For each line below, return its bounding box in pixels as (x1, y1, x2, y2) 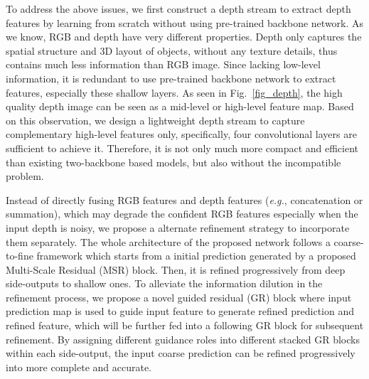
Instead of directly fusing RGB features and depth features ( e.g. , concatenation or (6, 192, 363, 207)
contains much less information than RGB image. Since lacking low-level (6, 57, 321, 72)
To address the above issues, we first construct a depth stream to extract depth (6, 1, 351, 16)
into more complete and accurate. (6, 359, 152, 374)
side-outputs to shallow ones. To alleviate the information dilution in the (6, 276, 323, 291)
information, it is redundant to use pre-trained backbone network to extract (6, 70, 336, 85)
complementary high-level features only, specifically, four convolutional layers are (6, 127, 357, 142)
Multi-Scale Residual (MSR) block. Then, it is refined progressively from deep (6, 262, 346, 277)
